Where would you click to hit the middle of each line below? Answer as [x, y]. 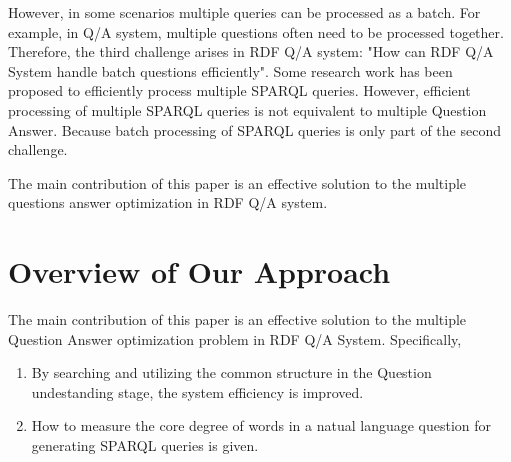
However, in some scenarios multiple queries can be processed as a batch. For [244, 12]
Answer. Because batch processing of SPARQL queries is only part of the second [254, 129]
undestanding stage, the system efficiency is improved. [197, 391]
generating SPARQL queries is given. [145, 445]
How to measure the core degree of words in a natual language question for [261, 425]
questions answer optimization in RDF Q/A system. [168, 202]
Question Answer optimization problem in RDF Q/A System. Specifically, [235, 338]
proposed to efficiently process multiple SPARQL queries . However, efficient [239, 90]
